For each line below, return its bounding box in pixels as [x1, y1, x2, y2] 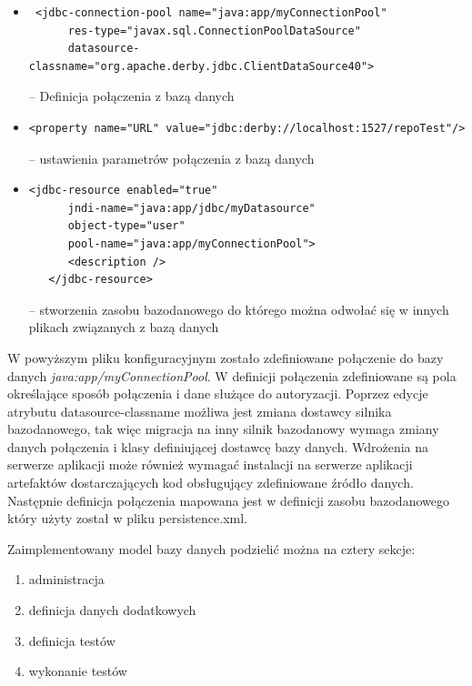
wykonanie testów [28, 661, 127, 681]
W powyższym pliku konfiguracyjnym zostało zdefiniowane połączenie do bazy [7, 348, 444, 367]
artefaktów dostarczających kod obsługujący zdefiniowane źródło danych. [7, 473, 414, 492]
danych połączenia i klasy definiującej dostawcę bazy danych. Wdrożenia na [7, 437, 429, 456]
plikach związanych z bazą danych [28, 318, 219, 337]
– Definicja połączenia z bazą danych [28, 86, 235, 106]
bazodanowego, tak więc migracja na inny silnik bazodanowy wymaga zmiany [7, 419, 439, 439]
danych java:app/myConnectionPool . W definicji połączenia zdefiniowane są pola [7, 366, 457, 385]
